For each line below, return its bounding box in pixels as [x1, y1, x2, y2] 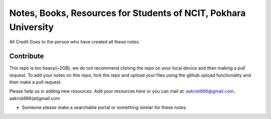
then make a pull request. [9, 79, 62, 85]
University [9, 21, 54, 32]
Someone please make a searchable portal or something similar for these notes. [22, 104, 187, 110]
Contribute [9, 52, 44, 60]
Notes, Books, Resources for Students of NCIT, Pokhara [9, 7, 246, 18]
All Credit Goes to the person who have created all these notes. [9, 39, 141, 45]
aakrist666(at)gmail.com [9, 95, 60, 101]
